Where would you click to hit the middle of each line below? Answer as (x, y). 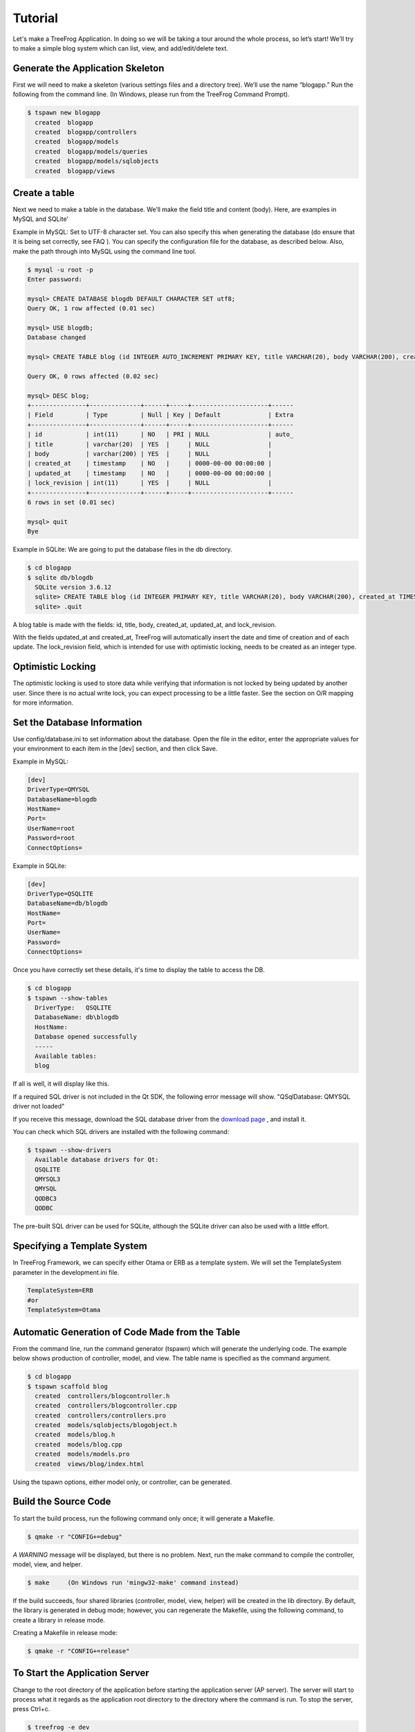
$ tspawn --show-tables (68, 998)
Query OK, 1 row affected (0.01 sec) (91, 309)
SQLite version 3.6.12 (73, 587)
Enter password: (55, 280)
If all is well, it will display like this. (61, 1084)
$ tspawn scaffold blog (68, 1386)
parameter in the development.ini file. (66, 1272)
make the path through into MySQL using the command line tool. (105, 251)
